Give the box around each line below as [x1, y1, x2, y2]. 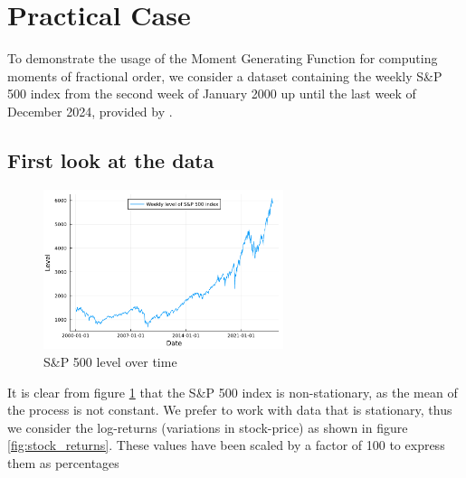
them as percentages [7, 454, 119, 473]
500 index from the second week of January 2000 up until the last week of [7, 84, 416, 103]
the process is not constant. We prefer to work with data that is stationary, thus [7, 400, 452, 419]
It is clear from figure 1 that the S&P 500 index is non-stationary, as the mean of [7, 382, 458, 401]
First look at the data [7, 145, 214, 173]
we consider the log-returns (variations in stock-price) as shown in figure [7, 417, 408, 436]
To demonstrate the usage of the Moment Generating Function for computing [7, 49, 438, 68]
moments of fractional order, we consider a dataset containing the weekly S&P [7, 66, 442, 85]
